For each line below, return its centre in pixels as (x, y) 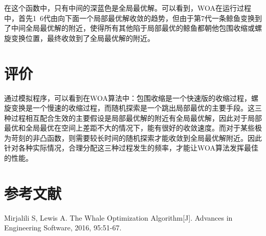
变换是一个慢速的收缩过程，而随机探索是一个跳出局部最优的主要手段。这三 (136, 108)
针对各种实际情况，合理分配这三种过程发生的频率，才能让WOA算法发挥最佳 (131, 148)
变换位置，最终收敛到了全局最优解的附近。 (83, 38)
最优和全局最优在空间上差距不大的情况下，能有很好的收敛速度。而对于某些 (129, 128)
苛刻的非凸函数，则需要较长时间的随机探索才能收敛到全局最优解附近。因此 (136, 137)
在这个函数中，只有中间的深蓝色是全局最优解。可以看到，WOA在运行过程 (128, 8)
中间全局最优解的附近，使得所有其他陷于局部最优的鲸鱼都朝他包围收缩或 (133, 28)
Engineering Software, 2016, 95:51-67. (63, 228)
